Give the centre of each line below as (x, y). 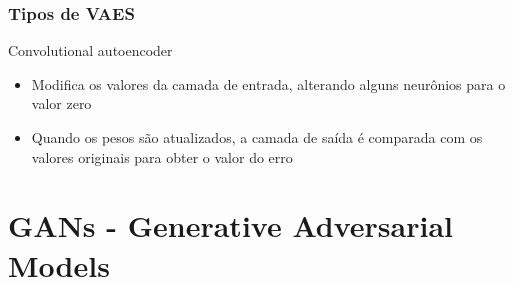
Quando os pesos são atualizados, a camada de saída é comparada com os (257, 137)
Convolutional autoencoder (90, 50)
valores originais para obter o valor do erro (162, 156)
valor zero (61, 103)
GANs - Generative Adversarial (231, 225)
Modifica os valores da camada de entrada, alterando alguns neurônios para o (268, 83)
